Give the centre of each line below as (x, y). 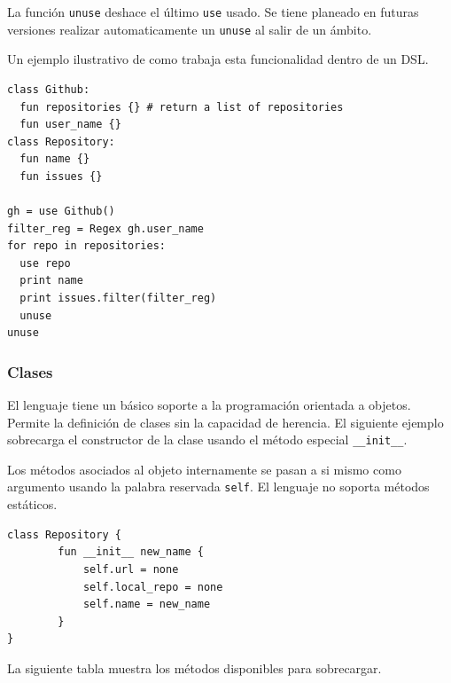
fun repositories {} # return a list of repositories (182, 107)
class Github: (49, 89)
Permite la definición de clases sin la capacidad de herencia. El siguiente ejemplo (225, 422)
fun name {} (55, 159)
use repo (45, 263)
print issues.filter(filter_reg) (118, 298)
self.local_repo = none (153, 587)
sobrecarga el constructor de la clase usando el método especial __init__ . (207, 440)
